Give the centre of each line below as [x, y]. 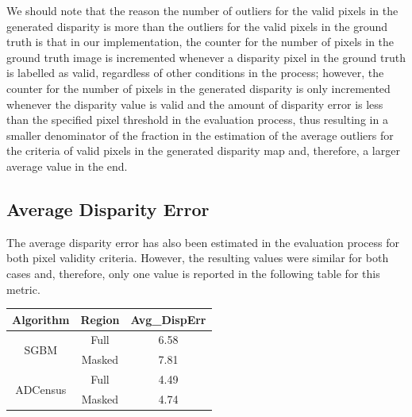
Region [100, 319]
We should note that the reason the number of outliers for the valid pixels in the [202, 10]
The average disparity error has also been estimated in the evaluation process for [203, 242]
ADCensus [41, 389]
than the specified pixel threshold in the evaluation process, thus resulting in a [197, 120]
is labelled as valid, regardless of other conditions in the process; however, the [195, 73]
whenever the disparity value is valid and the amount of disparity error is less [195, 104]
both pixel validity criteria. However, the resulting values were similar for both [198, 258]
